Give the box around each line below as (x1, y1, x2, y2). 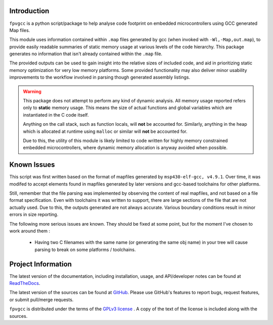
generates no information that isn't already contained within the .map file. (9, 51, 163, 57)
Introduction (9, 7, 50, 15)
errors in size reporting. (9, 211, 59, 218)
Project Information (9, 260, 72, 268)
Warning (23, 88, 41, 94)
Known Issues (9, 160, 55, 169)
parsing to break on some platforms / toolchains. (34, 246, 136, 252)
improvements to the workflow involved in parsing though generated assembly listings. (9, 74, 191, 81)
